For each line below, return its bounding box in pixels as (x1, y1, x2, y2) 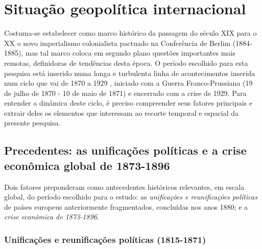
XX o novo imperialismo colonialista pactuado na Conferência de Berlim (4, 37, 231, 48)
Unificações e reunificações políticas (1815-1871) (4, 233, 206, 245)
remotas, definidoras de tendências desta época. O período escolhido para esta (4, 57, 248, 68)
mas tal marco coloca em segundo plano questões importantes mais (25, 47, 235, 58)
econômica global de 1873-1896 (4, 157, 170, 173)
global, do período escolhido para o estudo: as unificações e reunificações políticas (4, 191, 257, 202)
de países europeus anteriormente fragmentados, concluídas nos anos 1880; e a (4, 201, 248, 212)
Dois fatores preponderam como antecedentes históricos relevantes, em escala (4, 181, 245, 192)
